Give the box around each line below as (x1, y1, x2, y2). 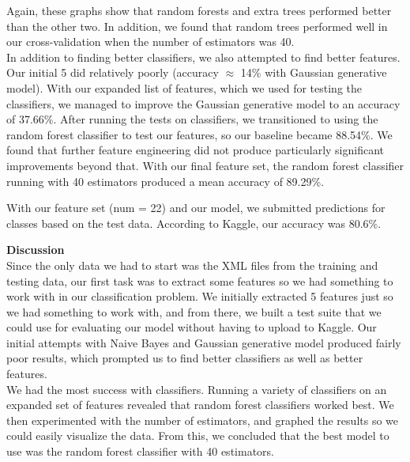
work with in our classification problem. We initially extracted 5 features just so (6, 288, 393, 305)
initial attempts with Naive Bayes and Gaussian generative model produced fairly (6, 334, 401, 350)
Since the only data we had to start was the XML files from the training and (6, 256, 378, 273)
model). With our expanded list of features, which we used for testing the (6, 79, 362, 96)
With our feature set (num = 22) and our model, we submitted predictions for (6, 199, 386, 216)
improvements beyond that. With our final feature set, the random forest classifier (6, 157, 404, 173)
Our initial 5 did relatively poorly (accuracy (6, 64, 219, 81)
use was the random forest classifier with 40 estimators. (6, 443, 274, 460)
